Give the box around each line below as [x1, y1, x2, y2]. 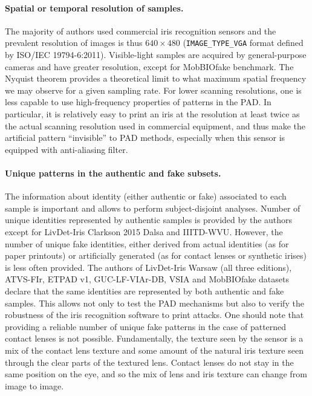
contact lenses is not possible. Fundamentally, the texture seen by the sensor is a [5, 332, 304, 345]
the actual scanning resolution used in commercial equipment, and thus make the [5, 119, 305, 132]
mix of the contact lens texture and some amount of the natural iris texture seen [5, 343, 304, 356]
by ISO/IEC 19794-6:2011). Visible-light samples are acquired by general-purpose [5, 48, 307, 61]
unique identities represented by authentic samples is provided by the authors [5, 213, 293, 226]
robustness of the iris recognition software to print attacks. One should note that [5, 308, 304, 321]
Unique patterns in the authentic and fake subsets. [5, 166, 221, 179]
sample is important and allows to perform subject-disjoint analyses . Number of [5, 201, 301, 214]
